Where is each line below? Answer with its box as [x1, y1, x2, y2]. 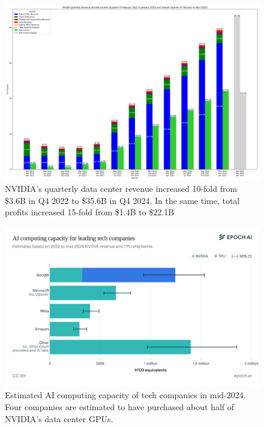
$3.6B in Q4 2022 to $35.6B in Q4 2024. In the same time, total [5, 194, 240, 206]
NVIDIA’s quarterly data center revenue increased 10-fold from [5, 182, 238, 194]
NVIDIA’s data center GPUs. [5, 412, 113, 425]
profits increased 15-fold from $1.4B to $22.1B [5, 206, 175, 218]
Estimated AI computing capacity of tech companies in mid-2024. [5, 389, 246, 401]
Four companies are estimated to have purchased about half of [5, 400, 235, 413]
